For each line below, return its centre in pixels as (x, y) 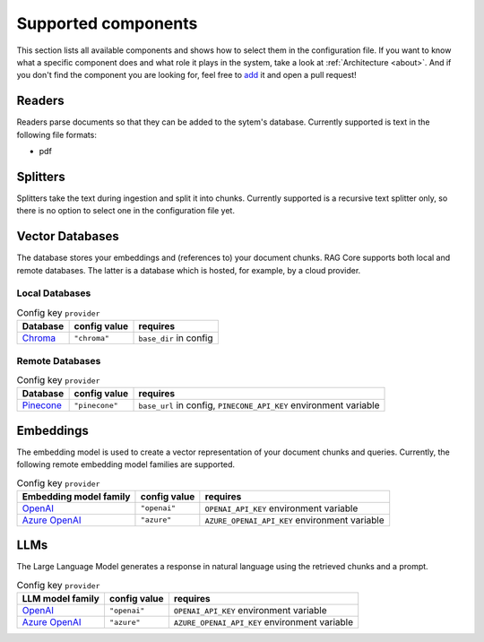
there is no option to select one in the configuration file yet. (125, 211)
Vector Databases (68, 236)
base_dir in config (176, 338)
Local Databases (54, 293)
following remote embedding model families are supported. (125, 464)
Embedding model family (76, 496)
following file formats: (57, 134)
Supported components (107, 23)
